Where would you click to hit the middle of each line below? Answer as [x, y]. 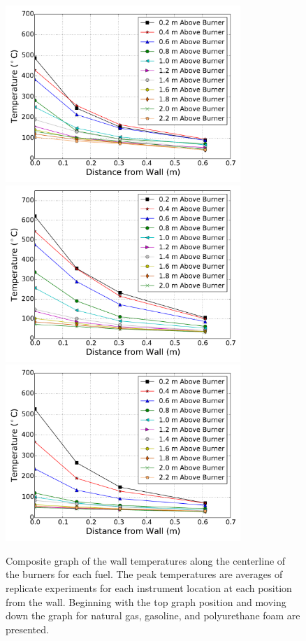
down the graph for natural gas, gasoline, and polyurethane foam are [153, 615]
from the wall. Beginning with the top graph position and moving [146, 601]
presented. [27, 629]
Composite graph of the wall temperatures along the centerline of [146, 560]
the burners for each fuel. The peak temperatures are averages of [144, 574]
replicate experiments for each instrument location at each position [149, 587]
